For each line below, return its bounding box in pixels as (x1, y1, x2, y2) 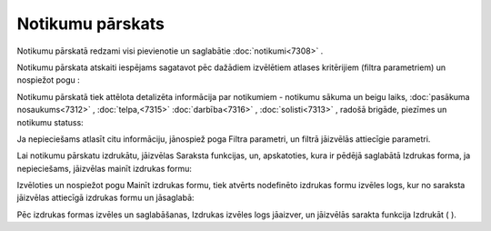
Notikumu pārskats (16, 14, 165, 34)
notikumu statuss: (16, 116, 84, 127)
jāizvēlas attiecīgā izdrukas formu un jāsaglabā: (16, 192, 195, 204)
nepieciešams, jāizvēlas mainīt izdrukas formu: (16, 163, 193, 174)
